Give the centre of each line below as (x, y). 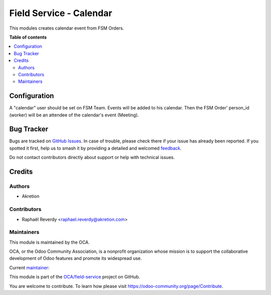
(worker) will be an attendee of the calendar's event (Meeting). (74, 115)
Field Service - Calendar (61, 13)
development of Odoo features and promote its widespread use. (76, 258)
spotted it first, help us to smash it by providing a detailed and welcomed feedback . (95, 148)
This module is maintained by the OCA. (49, 242)
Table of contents (28, 37)
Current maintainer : (29, 267)
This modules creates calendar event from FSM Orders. (67, 28)
